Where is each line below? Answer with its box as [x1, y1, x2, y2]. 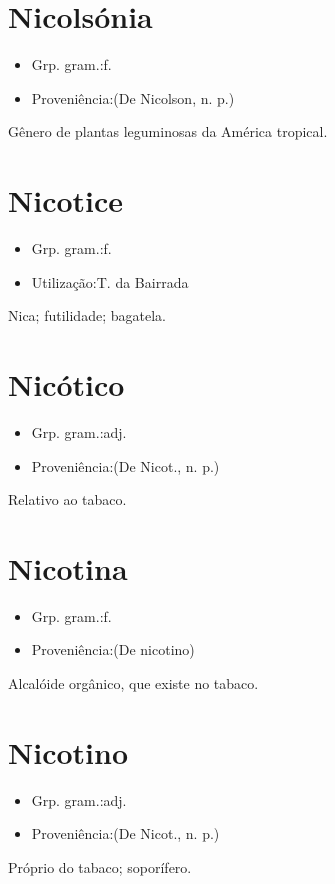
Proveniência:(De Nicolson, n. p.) [31, 87, 235, 108]
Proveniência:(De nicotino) [31, 639, 195, 660]
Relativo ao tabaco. [8, 489, 127, 510]
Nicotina [8, 547, 128, 588]
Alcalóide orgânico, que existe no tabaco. [8, 673, 259, 694]
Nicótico [8, 364, 125, 404]
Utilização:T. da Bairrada [31, 271, 189, 292]
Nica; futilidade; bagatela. [8, 305, 166, 326]
